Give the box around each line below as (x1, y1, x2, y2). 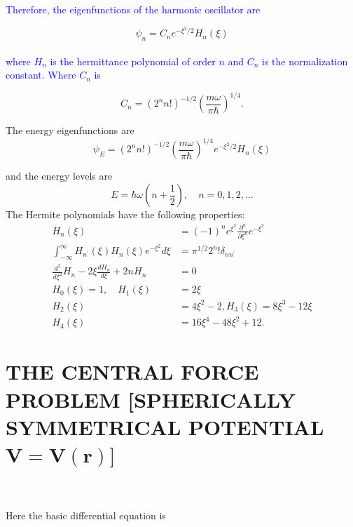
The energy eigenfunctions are (6, 123, 134, 138)
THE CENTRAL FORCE (6, 357, 259, 386)
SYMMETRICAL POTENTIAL (6, 412, 324, 441)
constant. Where (6, 67, 76, 82)
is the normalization (262, 53, 348, 68)
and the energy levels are (6, 168, 113, 183)
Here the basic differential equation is (6, 508, 166, 522)
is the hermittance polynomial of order (50, 53, 216, 68)
